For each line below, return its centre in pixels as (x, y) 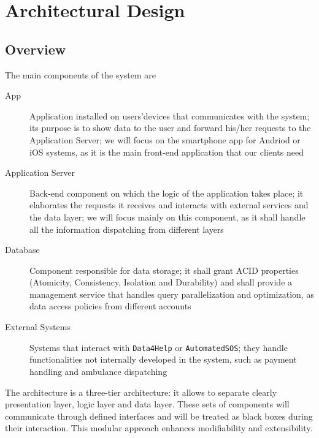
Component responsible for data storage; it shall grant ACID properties (164, 270)
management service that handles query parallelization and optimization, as (172, 294)
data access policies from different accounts (110, 306)
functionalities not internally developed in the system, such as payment (163, 359)
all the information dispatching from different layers (127, 229)
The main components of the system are (81, 74)
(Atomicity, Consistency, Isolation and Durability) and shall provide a (161, 282)
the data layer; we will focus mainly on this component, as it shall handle (167, 217)
